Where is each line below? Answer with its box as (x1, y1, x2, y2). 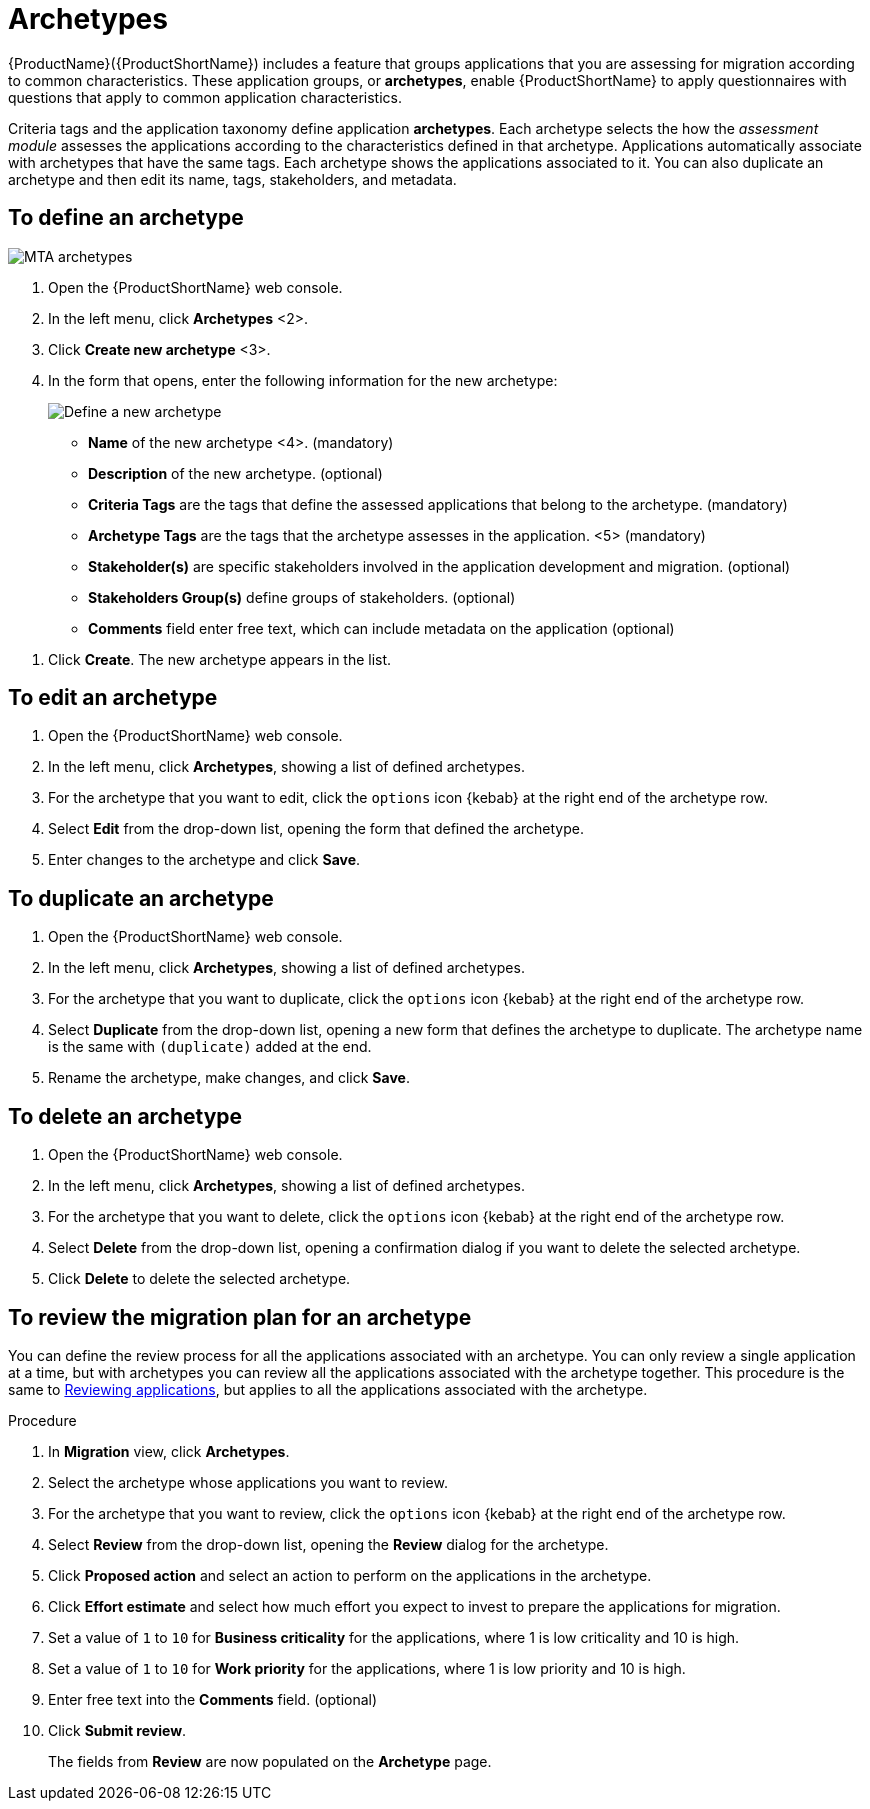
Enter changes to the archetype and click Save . (48, 851, 361, 869)
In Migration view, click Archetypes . (48, 1442, 290, 1460)
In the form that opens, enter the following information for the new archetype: (48, 371, 558, 389)
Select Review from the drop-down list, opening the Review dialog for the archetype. (48, 1535, 609, 1553)
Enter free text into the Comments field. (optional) (48, 1690, 378, 1708)
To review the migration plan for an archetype (8, 1304, 472, 1330)
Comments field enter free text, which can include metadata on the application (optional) (88, 619, 675, 637)
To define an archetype (8, 205, 244, 231)
